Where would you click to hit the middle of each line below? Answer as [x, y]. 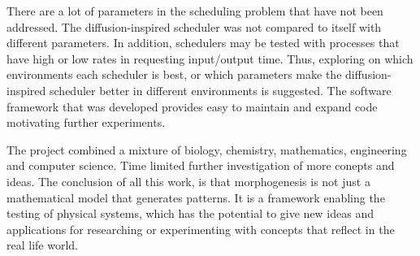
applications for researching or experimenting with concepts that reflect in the [201, 229]
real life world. [42, 245]
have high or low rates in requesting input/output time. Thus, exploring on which [210, 58]
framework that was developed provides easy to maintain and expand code [192, 106]
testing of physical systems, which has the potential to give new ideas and [191, 213]
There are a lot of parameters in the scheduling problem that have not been [195, 11]
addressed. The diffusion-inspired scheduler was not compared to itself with [194, 26]
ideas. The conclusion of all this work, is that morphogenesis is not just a [188, 181]
